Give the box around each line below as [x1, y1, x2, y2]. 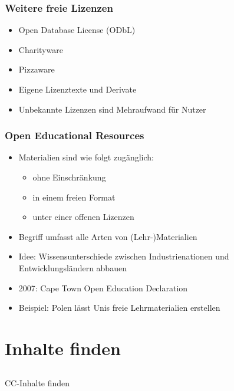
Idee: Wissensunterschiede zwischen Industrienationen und [18, 250, 229, 262]
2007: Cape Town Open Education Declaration [18, 281, 188, 294]
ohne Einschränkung [32, 171, 106, 183]
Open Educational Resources [5, 128, 144, 143]
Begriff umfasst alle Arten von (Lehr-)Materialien [18, 230, 197, 242]
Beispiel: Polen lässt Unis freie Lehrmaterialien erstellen [18, 301, 220, 314]
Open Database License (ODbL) [18, 24, 136, 36]
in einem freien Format [32, 190, 116, 203]
